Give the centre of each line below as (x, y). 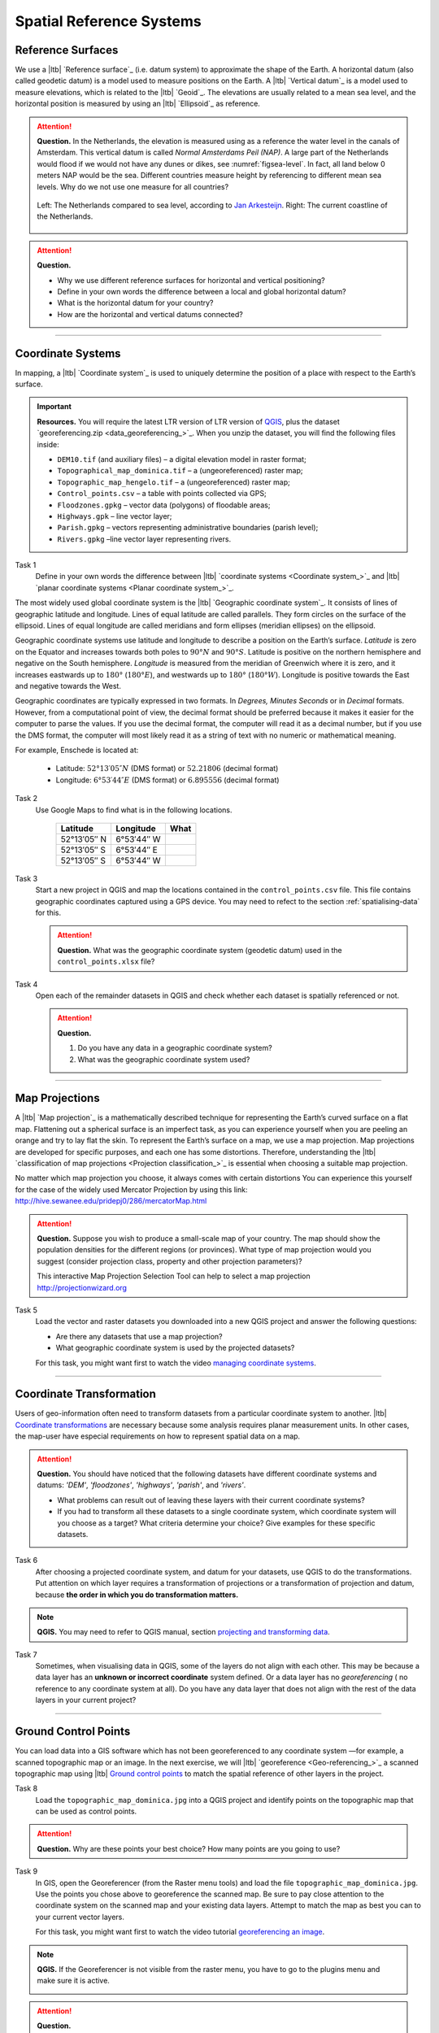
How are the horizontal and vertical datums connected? (150, 314)
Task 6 (26, 1561)
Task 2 (26, 799)
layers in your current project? (86, 1700)
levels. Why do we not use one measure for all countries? (133, 186)
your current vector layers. (80, 1917)
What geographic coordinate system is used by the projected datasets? (175, 1348)
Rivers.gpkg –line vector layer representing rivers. (144, 539)
